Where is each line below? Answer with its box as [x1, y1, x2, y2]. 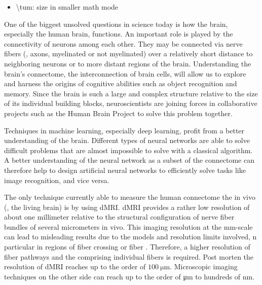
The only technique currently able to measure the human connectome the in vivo [4, 192, 256, 202]
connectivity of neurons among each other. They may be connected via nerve [4, 38, 243, 49]
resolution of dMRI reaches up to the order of [4, 261, 146, 272]
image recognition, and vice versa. [4, 174, 109, 185]
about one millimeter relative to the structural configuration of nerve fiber [4, 211, 235, 222]
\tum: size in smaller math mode [16, 2, 119, 12]
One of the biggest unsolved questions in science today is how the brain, [4, 18, 228, 29]
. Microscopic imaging [170, 261, 238, 272]
